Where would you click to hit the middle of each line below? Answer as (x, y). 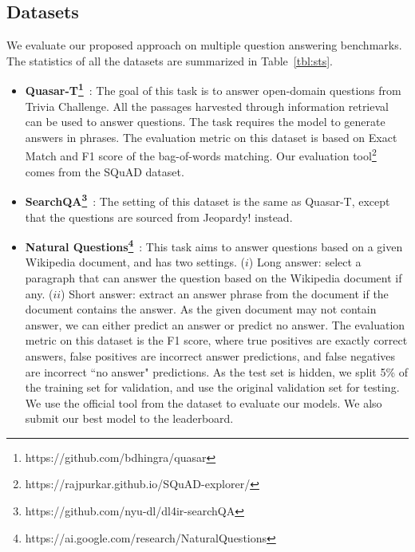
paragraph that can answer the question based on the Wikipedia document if (213, 277)
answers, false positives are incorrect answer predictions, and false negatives (210, 355)
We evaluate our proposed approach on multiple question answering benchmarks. (204, 45)
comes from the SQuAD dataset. (105, 171)
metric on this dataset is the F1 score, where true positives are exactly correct (216, 340)
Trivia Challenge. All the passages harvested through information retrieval (207, 106)
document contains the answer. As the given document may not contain (201, 309)
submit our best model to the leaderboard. (129, 418)
